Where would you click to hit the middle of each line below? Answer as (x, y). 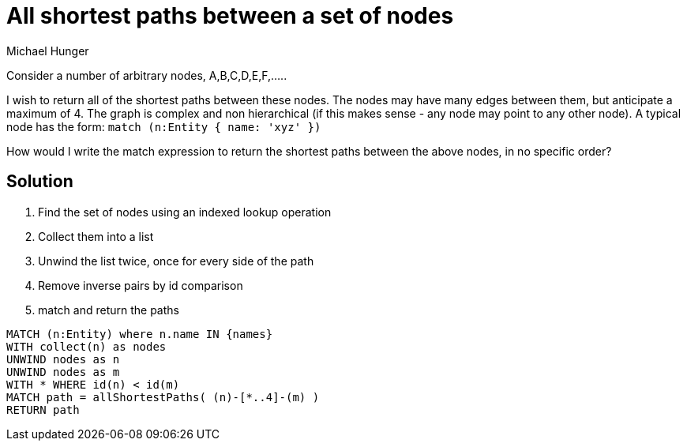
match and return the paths (109, 310)
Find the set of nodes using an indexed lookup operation (185, 212)
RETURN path (43, 409)
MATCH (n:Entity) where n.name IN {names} (140, 334)
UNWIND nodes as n (63, 359)
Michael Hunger (48, 51)
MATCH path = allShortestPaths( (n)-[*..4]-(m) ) (163, 397)
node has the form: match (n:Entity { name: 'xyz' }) (164, 126)
